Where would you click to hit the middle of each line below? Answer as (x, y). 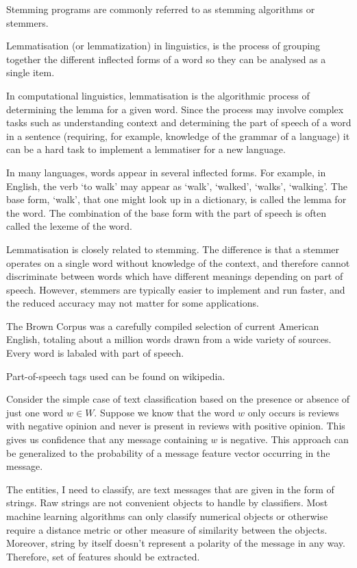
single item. (30, 72)
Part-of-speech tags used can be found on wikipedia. (116, 376)
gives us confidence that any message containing (107, 439)
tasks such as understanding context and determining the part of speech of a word (179, 122)
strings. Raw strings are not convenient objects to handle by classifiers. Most (167, 502)
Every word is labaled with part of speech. (95, 353)
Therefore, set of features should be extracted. (103, 556)
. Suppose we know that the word (164, 412)
